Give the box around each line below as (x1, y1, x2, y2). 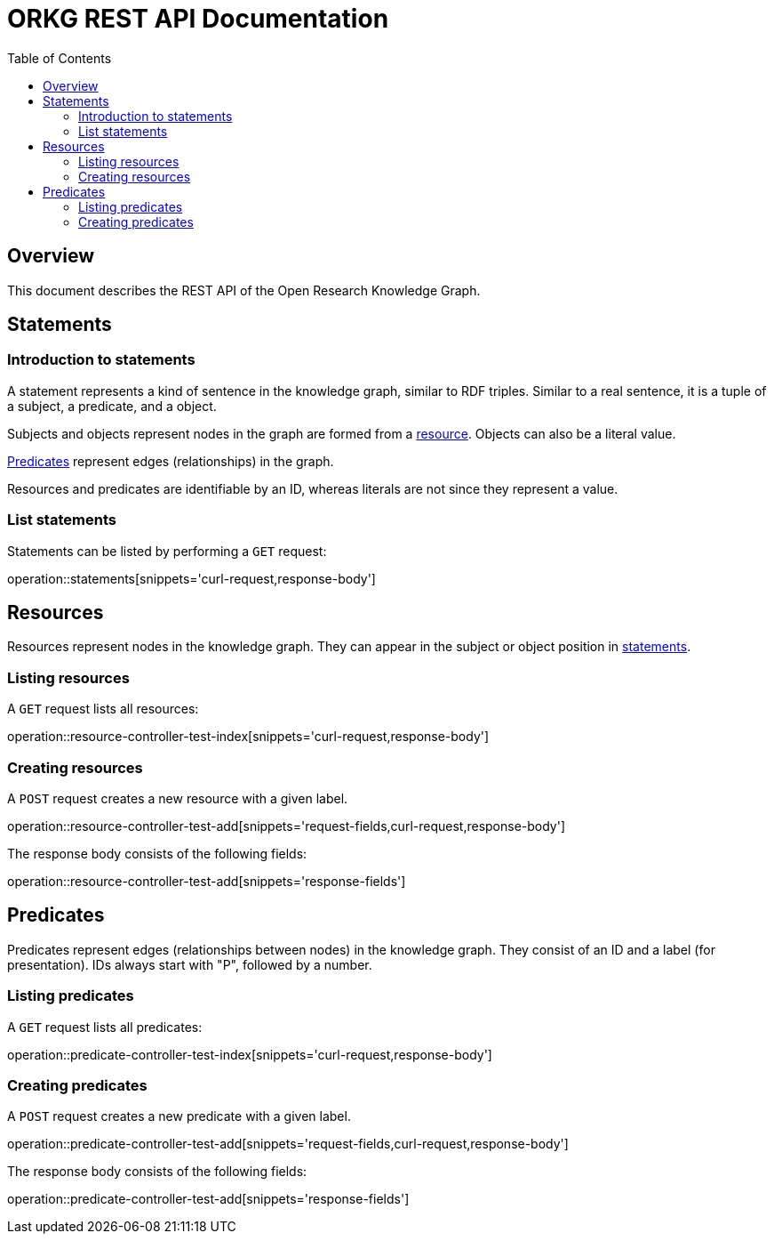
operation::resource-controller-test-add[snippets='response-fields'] (7, 873, 406, 889)
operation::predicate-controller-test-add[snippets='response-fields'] (7, 1191, 410, 1207)
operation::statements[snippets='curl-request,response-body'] (7, 570, 376, 586)
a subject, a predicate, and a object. (7, 398, 217, 414)
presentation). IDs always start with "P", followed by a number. (7, 956, 372, 972)
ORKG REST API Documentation (7, 4, 389, 34)
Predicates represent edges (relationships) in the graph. (7, 453, 334, 469)
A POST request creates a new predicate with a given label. (7, 1108, 351, 1124)
